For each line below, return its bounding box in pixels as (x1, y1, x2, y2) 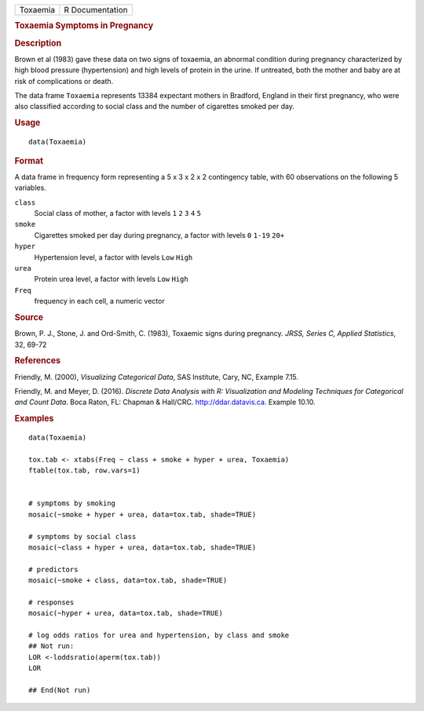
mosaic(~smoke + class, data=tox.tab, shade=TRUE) (28, 576, 228, 585)
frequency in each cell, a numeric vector (34, 297, 165, 306)
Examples (14, 413, 54, 424)
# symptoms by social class (28, 532, 137, 541)
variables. (14, 183, 46, 192)
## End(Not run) (28, 686, 91, 695)
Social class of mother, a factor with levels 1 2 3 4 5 (34, 208, 202, 217)
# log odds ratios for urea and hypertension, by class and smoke (28, 631, 290, 640)
